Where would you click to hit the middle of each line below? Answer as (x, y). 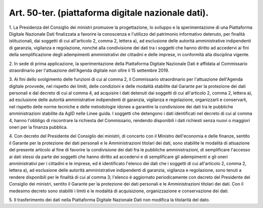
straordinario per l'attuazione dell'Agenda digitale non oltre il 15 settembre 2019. (89, 70)
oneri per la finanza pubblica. (38, 127)
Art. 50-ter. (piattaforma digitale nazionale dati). (109, 13)
